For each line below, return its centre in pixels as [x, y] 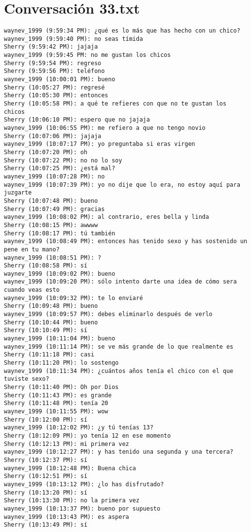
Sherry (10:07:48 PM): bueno [51, 201]
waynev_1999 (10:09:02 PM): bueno [60, 274]
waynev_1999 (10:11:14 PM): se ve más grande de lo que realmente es [119, 346]
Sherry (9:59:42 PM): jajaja [51, 47]
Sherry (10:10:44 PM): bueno [51, 322]
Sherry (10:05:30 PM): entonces [56, 96]
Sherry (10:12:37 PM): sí [46, 460]
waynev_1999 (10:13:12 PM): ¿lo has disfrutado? [84, 484]
